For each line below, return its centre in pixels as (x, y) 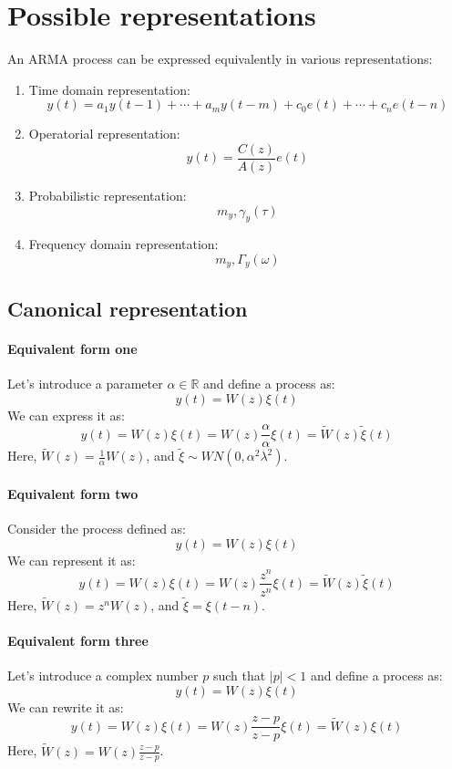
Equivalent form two (73, 494)
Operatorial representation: (104, 134)
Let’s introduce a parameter (85, 383)
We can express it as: (66, 415)
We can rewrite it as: (66, 707)
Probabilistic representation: (108, 195)
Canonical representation (128, 308)
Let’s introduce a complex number (103, 675)
